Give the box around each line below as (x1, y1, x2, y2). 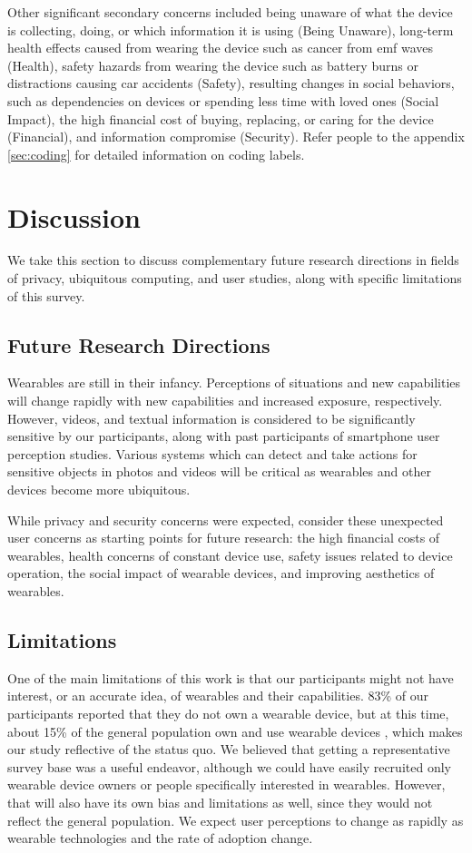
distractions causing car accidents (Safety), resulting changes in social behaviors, (7, 74, 455, 93)
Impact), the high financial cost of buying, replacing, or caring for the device (7, 109, 434, 128)
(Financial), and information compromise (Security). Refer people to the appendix (7, 127, 465, 146)
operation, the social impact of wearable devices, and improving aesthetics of (7, 564, 435, 583)
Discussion (7, 198, 141, 235)
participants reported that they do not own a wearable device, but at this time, (7, 703, 449, 722)
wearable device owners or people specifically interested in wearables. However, (7, 775, 446, 794)
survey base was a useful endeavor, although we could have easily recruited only (7, 757, 451, 776)
